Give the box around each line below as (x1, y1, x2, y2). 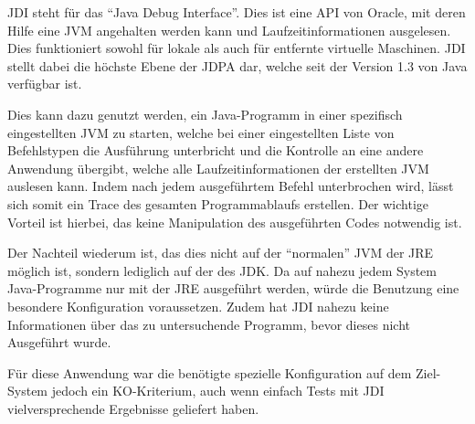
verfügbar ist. (7, 74, 82, 93)
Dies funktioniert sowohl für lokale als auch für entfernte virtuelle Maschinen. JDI (7, 38, 466, 58)
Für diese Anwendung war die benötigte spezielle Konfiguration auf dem (7, 363, 412, 382)
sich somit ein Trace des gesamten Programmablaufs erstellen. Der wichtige (7, 194, 429, 213)
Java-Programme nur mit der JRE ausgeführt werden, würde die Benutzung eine (7, 279, 459, 298)
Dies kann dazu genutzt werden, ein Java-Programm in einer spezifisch (7, 104, 403, 123)
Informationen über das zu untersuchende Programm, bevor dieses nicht (7, 314, 410, 334)
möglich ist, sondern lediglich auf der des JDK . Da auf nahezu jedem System (7, 260, 437, 280)
